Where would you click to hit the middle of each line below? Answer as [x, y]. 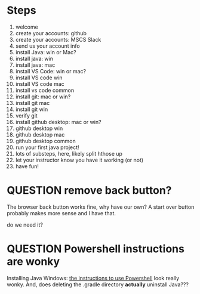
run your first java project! [47, 147]
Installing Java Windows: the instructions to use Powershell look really [93, 278]
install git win [32, 109]
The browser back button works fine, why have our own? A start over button [101, 207]
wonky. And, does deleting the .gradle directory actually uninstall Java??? [98, 284]
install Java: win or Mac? [46, 52]
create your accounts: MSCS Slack [58, 39]
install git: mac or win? [43, 97]
